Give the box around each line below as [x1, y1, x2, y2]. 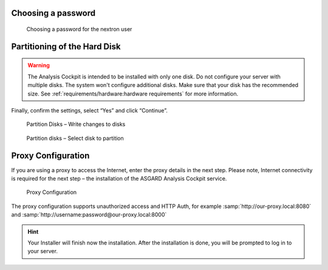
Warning [27, 61, 50, 69]
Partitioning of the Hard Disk [11, 41, 121, 52]
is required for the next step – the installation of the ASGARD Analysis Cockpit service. [11, 175, 227, 182]
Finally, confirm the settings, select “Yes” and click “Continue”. [11, 106, 168, 114]
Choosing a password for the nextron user [26, 26, 132, 33]
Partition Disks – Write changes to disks [26, 120, 126, 128]
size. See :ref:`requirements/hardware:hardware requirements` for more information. [27, 90, 239, 97]
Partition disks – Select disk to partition [26, 134, 124, 142]
